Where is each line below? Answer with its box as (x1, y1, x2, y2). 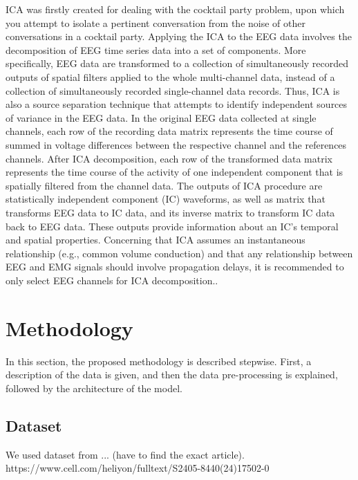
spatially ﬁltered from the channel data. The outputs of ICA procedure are (6, 178, 323, 192)
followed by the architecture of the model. (6, 380, 182, 395)
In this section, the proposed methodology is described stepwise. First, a (6, 353, 312, 368)
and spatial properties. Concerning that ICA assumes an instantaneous (6, 232, 305, 247)
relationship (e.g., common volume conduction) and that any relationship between (6, 246, 353, 260)
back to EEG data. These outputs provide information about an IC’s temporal (6, 219, 339, 233)
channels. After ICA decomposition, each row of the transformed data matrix (6, 151, 332, 165)
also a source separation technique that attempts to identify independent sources (6, 97, 348, 111)
